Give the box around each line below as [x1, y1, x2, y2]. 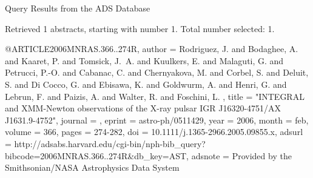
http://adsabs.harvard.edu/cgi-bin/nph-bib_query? [14, 137, 206, 150]
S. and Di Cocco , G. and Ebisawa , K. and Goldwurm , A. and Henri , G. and [5, 77, 287, 90]
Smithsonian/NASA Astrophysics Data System [5, 161, 180, 174]
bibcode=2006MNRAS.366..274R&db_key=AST [5, 149, 187, 162]
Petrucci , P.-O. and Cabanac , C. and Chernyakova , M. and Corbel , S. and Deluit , [5, 66, 309, 79]
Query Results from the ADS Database [5, 2, 150, 14]
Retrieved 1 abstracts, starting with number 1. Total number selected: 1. [5, 22, 275, 35]
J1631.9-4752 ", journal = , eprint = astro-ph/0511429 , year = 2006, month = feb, [5, 113, 309, 126]
